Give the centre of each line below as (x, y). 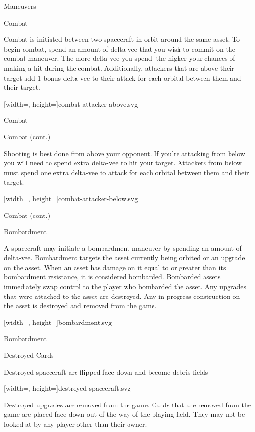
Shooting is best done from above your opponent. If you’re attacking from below (125, 153)
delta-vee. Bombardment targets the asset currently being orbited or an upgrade (125, 257)
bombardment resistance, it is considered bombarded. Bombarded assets (112, 277)
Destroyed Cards (29, 355)
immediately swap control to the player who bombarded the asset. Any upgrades (125, 286)
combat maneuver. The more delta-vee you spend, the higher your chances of (120, 58)
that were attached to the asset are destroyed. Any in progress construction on (122, 296)
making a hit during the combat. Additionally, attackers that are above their (119, 67)
